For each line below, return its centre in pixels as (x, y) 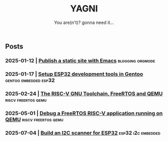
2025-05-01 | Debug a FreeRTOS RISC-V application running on (84, 113)
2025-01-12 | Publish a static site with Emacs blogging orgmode (80, 60)
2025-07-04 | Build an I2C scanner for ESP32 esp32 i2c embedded (83, 133)
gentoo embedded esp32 (30, 80)
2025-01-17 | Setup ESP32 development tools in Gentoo (74, 74)
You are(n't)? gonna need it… (84, 22)
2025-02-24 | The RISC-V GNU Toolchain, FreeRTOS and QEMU (84, 94)
